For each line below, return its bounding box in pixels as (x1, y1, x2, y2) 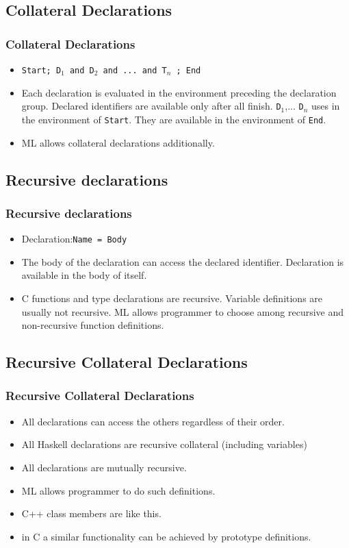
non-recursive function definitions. (21, 318, 164, 332)
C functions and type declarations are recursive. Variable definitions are (21, 291, 323, 305)
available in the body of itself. (21, 268, 147, 282)
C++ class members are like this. (21, 506, 161, 521)
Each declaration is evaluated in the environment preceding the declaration (21, 85, 337, 99)
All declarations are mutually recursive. (21, 460, 187, 474)
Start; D (21, 66, 62, 75)
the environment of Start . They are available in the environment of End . (21, 112, 326, 126)
